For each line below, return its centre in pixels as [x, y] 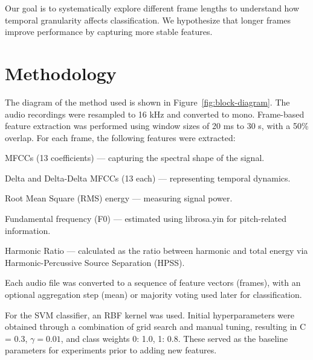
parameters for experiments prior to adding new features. [111, 350]
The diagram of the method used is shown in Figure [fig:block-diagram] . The [147, 102]
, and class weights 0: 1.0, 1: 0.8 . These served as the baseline [174, 338]
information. [28, 230]
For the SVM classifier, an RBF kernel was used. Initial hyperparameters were [150, 314]
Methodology [61, 73]
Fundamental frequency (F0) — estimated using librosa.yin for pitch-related [146, 219]
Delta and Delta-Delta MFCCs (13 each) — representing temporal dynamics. [148, 178]
